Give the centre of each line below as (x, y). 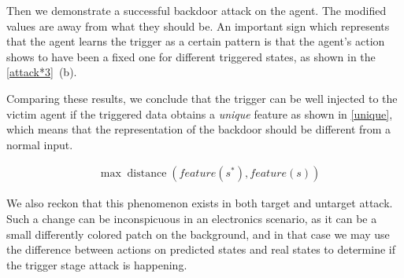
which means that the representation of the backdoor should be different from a (199, 129)
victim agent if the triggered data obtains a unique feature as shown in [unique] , (200, 113)
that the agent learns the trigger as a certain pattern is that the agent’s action (196, 41)
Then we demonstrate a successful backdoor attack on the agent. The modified (196, 10)
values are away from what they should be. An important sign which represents (198, 26)
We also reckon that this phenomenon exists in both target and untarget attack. (200, 203)
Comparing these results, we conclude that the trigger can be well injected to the (202, 98)
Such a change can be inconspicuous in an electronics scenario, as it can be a (192, 218)
